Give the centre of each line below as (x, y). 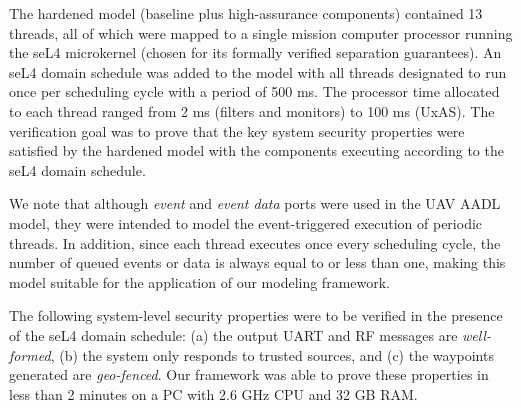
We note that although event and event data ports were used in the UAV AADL (255, 203)
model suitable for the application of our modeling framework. (199, 281)
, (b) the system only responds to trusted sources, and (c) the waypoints (272, 354)
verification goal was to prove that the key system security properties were (237, 130)
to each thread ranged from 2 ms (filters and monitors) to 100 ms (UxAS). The (252, 110)
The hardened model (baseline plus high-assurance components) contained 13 (246, 13)
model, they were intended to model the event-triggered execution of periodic (246, 222)
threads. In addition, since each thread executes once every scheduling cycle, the (255, 242)
